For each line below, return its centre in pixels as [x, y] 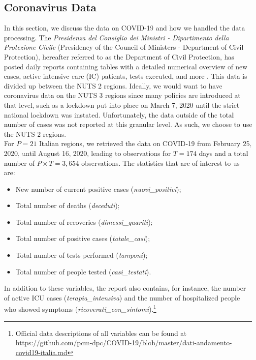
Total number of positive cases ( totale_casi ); [83, 238]
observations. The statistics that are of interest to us [160, 163]
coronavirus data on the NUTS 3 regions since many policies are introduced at [122, 95]
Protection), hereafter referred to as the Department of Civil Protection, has [119, 56]
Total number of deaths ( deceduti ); [67, 205]
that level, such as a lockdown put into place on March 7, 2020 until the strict [122, 105]
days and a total [224, 153]
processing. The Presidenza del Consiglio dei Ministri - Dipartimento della [116, 37]
